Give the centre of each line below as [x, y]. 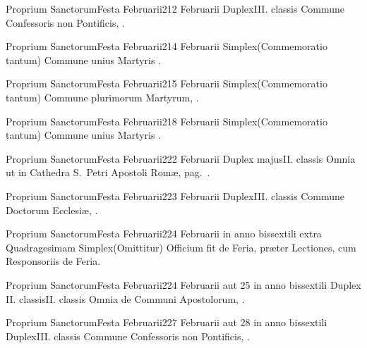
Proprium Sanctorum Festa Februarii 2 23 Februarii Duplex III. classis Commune [175, 195]
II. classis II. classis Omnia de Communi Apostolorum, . [125, 298]
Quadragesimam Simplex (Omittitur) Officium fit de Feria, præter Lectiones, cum [181, 247]
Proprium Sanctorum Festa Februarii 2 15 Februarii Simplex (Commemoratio [167, 83]
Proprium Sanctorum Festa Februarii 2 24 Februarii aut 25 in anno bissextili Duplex [183, 284]
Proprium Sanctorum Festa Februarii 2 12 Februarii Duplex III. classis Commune [175, 8]
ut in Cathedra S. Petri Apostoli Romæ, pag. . [108, 172]
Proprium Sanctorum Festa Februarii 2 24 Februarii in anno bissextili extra [164, 234]
